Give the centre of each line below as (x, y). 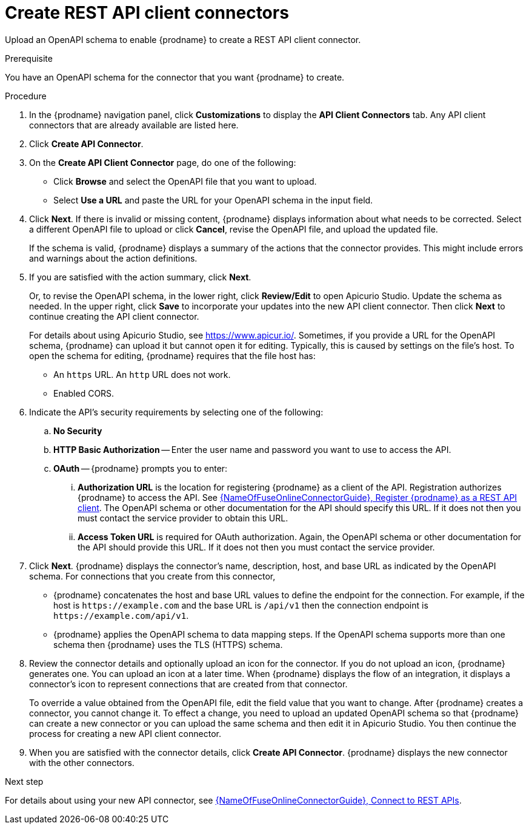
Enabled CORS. (84, 393)
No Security (78, 431)
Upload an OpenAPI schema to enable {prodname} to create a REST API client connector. (183, 39)
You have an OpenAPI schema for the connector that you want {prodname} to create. (175, 77)
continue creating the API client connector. (114, 316)
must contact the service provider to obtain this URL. (183, 518)
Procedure (26, 96)
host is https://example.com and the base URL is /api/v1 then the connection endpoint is (241, 605)
